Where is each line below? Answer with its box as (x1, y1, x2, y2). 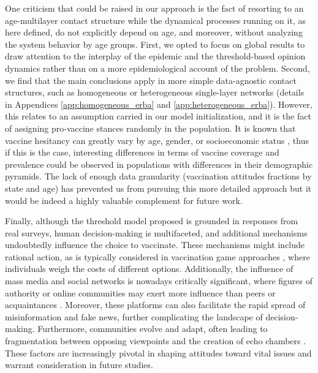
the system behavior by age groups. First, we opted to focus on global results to (5, 37, 305, 50)
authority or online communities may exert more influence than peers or (5, 286, 276, 299)
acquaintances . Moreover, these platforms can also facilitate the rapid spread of (5, 298, 306, 311)
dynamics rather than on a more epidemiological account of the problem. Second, (5, 61, 310, 74)
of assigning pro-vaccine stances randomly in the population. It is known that (5, 121, 296, 134)
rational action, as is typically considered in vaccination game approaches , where (5, 250, 310, 263)
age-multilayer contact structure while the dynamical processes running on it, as (5, 13, 306, 26)
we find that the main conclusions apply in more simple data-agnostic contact (5, 73, 297, 86)
